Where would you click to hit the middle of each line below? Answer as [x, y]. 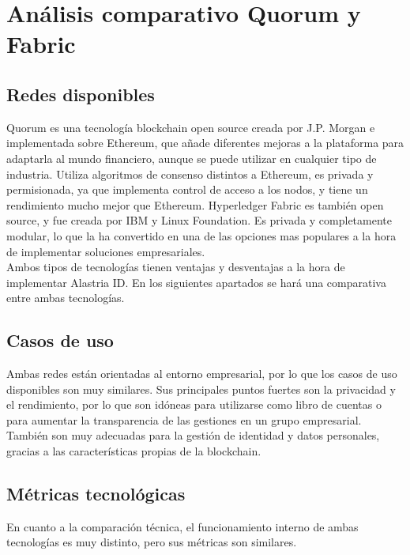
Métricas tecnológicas [96, 494]
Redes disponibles [81, 94]
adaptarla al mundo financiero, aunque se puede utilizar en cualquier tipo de [192, 158]
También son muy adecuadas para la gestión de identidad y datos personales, [193, 435]
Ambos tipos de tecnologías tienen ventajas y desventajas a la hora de [176, 267]
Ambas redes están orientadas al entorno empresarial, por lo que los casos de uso [202, 374]
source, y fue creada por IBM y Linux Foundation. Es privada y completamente [199, 220]
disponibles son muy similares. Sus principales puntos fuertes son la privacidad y [201, 389]
